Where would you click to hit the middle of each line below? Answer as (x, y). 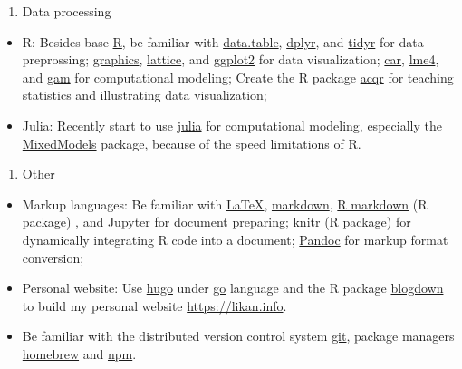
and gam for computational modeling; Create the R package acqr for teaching (238, 77)
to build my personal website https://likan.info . (154, 305)
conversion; (53, 257)
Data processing (67, 11)
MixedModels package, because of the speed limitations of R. (192, 143)
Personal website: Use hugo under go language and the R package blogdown (233, 288)
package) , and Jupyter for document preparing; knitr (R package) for (217, 222)
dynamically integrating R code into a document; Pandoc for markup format (235, 239)
